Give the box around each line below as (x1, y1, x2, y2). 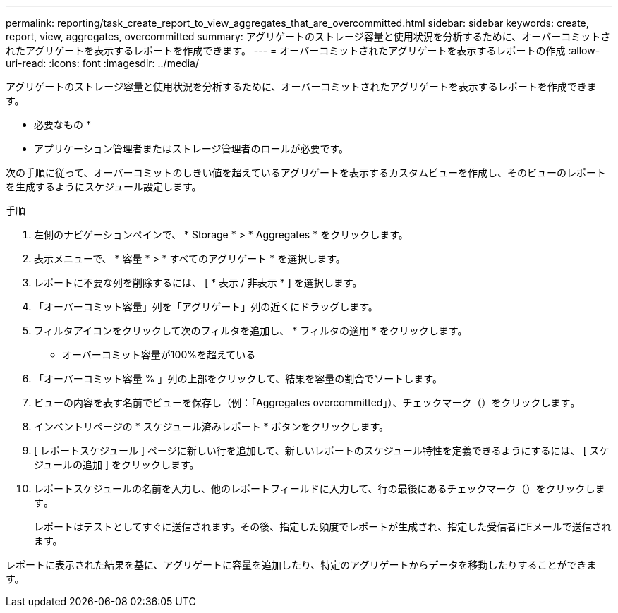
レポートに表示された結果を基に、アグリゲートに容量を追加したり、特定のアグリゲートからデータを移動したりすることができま (6, 559, 597, 571)
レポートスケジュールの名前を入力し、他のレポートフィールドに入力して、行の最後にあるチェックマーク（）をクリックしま (34, 482, 605, 494)
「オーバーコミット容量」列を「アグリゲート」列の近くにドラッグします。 (34, 301, 378, 312)
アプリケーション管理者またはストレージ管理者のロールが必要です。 (34, 142, 349, 154)
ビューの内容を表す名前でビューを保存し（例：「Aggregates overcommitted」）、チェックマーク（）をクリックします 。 (34, 396, 581, 408)
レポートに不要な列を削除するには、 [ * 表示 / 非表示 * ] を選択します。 (34, 277, 363, 289)
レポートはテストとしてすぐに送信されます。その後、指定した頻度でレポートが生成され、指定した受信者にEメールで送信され (34, 521, 612, 533)
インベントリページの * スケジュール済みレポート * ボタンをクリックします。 (34, 420, 389, 432)
